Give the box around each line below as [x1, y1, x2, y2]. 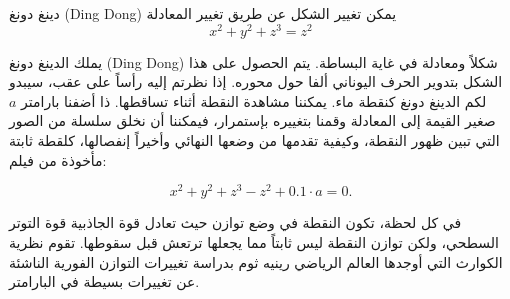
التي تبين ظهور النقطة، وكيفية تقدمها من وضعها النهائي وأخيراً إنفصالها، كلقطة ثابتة [9, 130, 500, 151]
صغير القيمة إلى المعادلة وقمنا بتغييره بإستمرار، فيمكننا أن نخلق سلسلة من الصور [9, 110, 496, 131]
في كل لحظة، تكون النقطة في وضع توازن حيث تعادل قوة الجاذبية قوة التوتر [9, 212, 462, 233]
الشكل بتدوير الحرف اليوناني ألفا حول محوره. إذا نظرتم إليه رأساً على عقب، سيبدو [9, 71, 503, 92]
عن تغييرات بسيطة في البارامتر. [9, 271, 200, 292]
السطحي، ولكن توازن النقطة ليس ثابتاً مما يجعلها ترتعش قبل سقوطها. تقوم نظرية [9, 231, 499, 252]
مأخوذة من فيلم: [9, 149, 107, 170]
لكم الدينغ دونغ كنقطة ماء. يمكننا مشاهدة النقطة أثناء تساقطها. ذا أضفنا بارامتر [21, 90, 487, 111]
